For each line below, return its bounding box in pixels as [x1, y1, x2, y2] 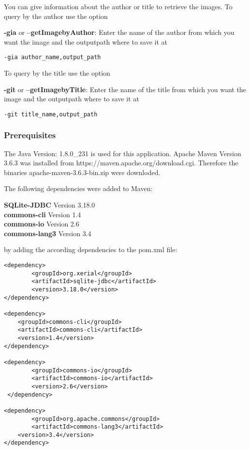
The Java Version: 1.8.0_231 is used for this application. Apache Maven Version [4, 148, 241, 158]
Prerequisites [4, 129, 56, 141]
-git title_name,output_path [4, 111, 98, 118]
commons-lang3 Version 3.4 [4, 228, 91, 238]
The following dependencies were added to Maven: [4, 183, 153, 193]
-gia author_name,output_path [4, 54, 101, 61]
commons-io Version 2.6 [4, 219, 79, 229]
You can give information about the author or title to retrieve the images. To [4, 1, 233, 11]
